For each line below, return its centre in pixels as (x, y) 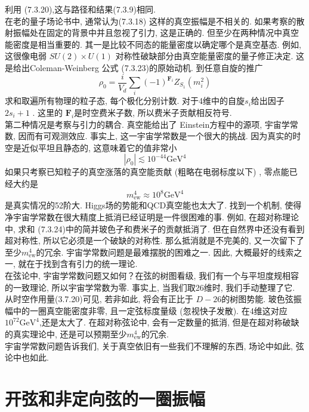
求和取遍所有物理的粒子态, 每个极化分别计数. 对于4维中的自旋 (125, 101)
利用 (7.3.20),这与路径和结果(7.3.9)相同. (80, 9)
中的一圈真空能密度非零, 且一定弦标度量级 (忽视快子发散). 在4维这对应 (150, 310)
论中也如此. (27, 357)
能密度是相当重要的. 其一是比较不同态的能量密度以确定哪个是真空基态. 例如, (153, 44)
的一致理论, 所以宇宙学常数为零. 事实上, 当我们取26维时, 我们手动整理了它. (150, 287)
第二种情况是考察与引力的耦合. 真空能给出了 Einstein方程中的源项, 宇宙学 (147, 124)
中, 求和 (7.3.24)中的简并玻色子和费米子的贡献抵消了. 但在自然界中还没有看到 (155, 228)
